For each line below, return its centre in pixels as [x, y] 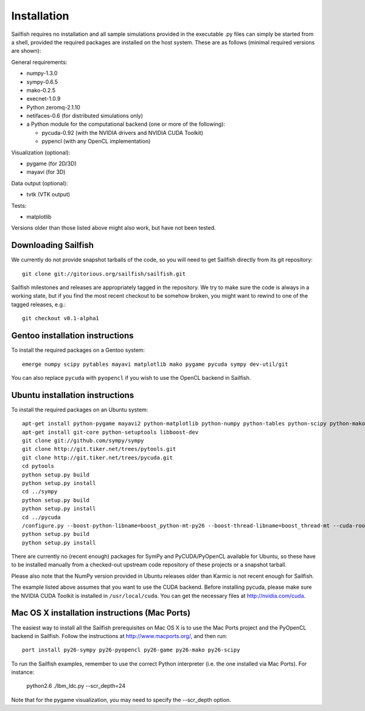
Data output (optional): [40, 183]
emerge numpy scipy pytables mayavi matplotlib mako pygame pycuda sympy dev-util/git [155, 364]
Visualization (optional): [41, 153]
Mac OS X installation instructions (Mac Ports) [101, 613]
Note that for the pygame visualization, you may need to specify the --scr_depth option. [121, 699]
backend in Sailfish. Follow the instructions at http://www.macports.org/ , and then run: [119, 636]
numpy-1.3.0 [42, 74]
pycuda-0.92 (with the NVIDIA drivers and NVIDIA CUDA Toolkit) [123, 132]
